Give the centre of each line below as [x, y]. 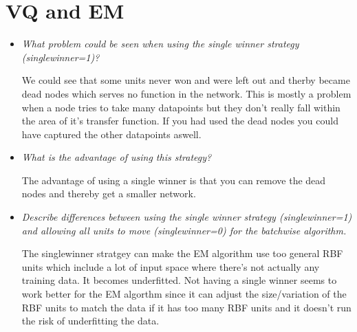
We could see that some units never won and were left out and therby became [186, 80]
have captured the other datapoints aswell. [111, 134]
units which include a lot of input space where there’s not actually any [171, 266]
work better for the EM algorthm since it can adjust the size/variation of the [184, 294]
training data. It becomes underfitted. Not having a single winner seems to [179, 280]
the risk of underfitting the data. [90, 321]
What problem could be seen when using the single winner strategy [160, 44]
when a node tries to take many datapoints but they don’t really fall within [181, 107]
